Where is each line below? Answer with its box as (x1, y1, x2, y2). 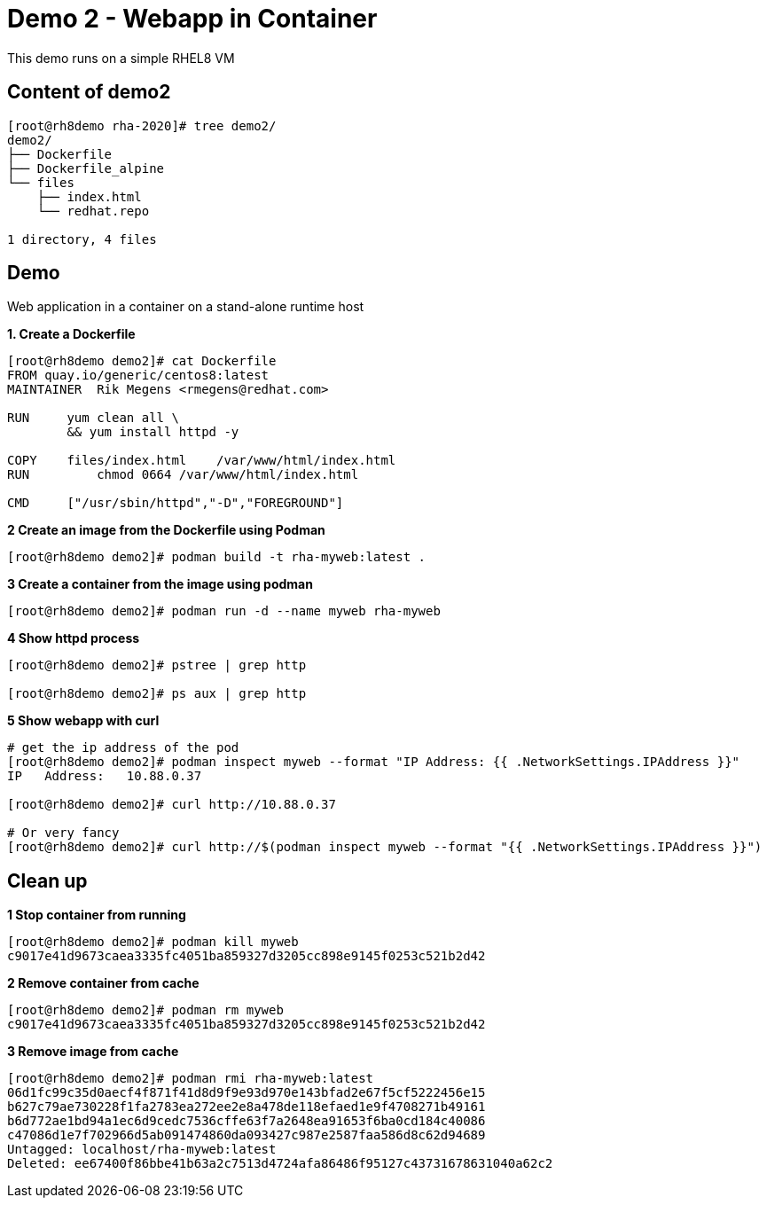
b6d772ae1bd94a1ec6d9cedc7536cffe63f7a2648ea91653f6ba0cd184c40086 (7, 1114, 486, 1129)
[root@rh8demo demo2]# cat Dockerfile (7, 354, 277, 369)
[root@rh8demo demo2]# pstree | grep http (7, 658, 307, 673)
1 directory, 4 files (7, 231, 157, 246)
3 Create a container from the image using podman (7, 576, 313, 592)
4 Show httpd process (7, 630, 140, 646)
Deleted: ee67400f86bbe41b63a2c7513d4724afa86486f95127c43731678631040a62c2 (7, 1156, 553, 1171)
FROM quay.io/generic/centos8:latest (7, 368, 270, 383)
